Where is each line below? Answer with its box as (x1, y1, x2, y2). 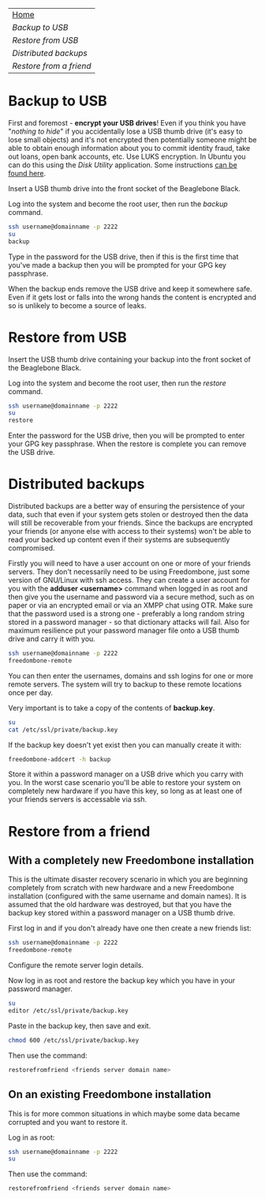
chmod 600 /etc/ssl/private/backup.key (8, 1036, 140, 1044)
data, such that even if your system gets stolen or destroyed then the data (8, 509, 248, 520)
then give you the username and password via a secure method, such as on (8, 592, 255, 602)
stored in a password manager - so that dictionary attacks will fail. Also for (8, 618, 250, 627)
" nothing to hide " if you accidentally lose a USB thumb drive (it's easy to (8, 126, 243, 136)
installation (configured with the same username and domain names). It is (8, 892, 247, 901)
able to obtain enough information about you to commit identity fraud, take (8, 143, 251, 152)
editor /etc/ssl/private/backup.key (8, 1007, 129, 1015)
